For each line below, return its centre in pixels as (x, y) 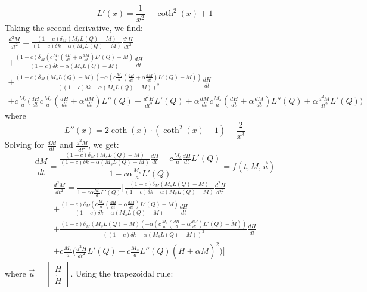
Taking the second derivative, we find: (74, 28)
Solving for (25, 145)
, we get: (104, 145)
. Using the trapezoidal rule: (122, 273)
